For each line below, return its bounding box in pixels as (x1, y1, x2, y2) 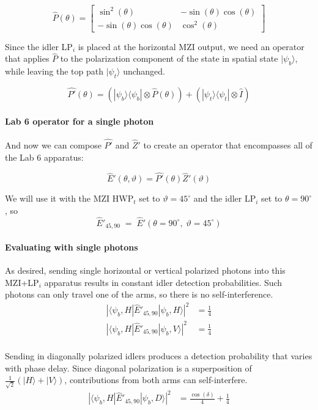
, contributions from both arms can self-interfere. (64, 373, 248, 386)
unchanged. (123, 65, 166, 78)
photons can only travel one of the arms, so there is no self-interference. (5, 288, 273, 301)
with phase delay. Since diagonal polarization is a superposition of (5, 361, 252, 374)
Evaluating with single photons (5, 240, 138, 253)
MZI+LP (5, 276, 39, 288)
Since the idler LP (5, 40, 73, 53)
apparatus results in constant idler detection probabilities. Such (44, 276, 283, 288)
